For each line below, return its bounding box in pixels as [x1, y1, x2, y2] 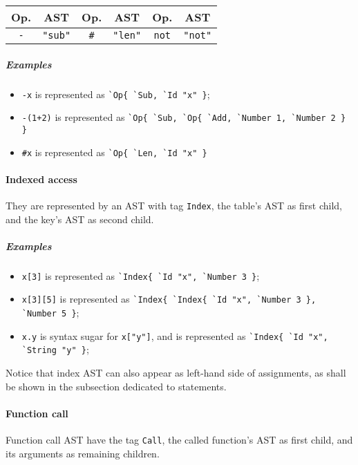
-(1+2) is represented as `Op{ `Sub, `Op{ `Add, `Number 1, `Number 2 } [21, 110, 346, 124]
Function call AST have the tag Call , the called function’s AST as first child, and [6, 433, 353, 447]
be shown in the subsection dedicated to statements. [6, 379, 227, 393]
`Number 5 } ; [21, 305, 79, 320]
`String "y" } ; [21, 342, 89, 357]
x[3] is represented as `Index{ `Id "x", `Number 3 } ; [21, 268, 260, 283]
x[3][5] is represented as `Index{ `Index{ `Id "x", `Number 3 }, [21, 292, 317, 306]
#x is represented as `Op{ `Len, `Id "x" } [21, 144, 207, 159]
